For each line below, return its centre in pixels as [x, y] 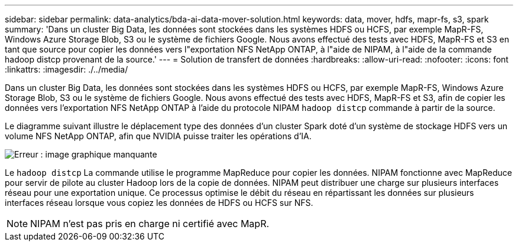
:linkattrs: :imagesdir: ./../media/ [67, 69]
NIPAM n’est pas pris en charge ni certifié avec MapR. [150, 224]
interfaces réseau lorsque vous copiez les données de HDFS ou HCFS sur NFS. [159, 203]
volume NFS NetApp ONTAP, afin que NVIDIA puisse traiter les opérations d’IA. [158, 136]
